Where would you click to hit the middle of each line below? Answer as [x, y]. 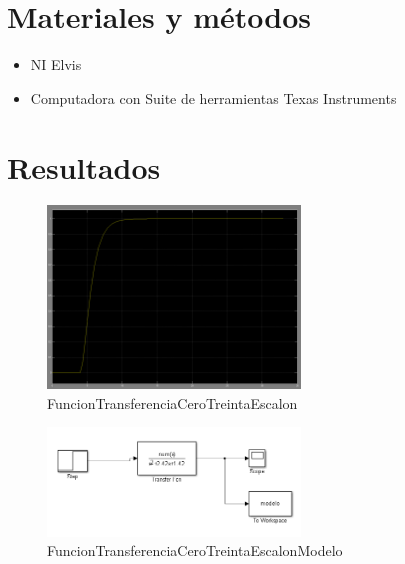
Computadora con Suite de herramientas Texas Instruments [213, 97]
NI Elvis [56, 64]
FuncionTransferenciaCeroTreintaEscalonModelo [195, 550]
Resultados [84, 166]
